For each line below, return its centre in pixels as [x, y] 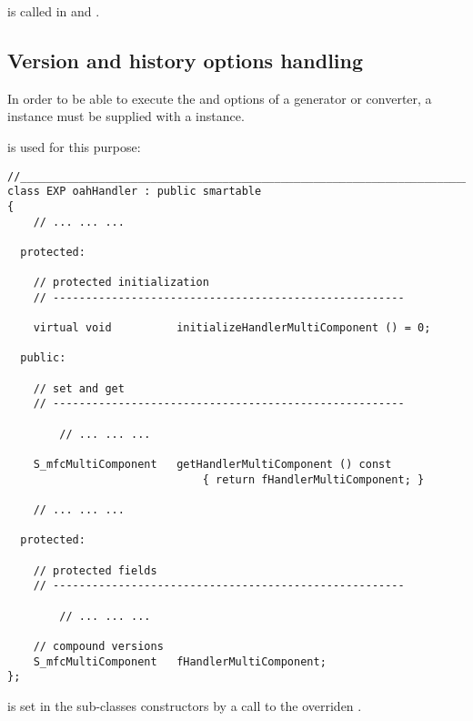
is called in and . [54, 11]
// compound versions [98, 646]
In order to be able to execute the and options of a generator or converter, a [220, 98]
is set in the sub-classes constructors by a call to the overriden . [185, 705]
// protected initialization [121, 283]
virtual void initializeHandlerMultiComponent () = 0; [232, 328]
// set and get [79, 388]
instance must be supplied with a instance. [126, 116]
